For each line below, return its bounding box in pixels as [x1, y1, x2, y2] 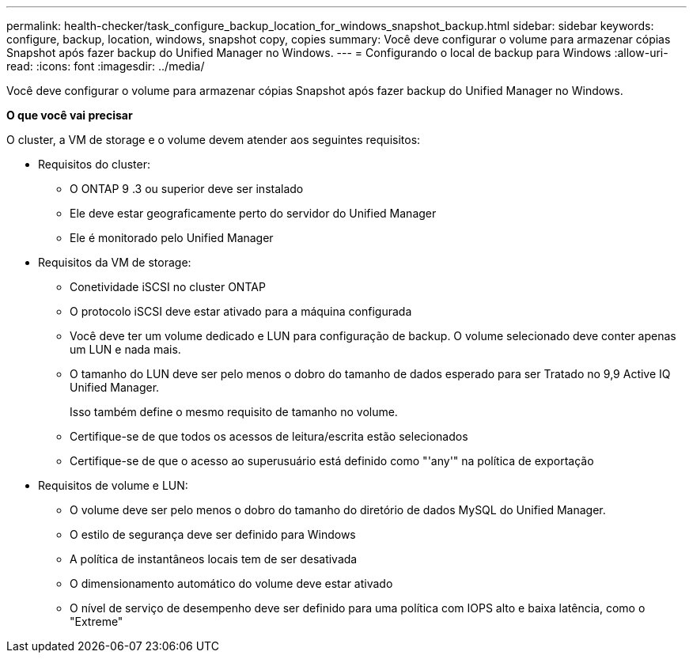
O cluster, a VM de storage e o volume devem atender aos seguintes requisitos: [6, 133, 421, 146]
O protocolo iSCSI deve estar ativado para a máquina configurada [70, 305, 412, 318]
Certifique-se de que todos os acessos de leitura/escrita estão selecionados [70, 430, 468, 443]
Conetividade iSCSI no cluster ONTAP [70, 280, 266, 294]
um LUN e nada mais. [70, 343, 181, 356]
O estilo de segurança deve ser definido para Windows [70, 528, 356, 541]
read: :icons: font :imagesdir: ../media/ [6, 59, 205, 73]
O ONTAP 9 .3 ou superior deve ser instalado [70, 182, 304, 195]
